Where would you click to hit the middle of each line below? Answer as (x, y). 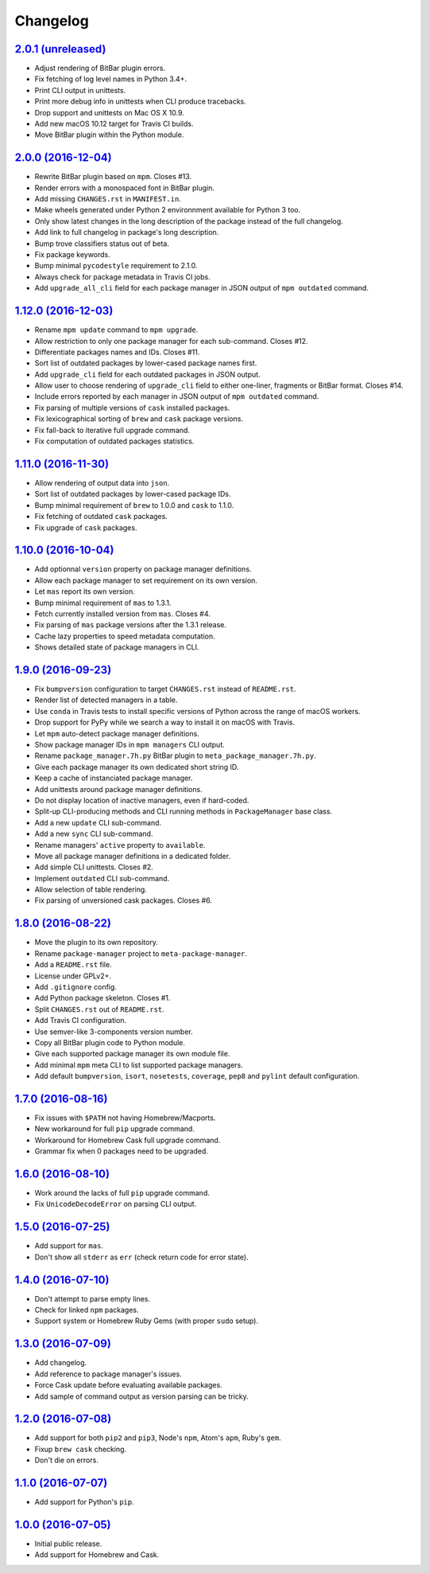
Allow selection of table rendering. (91, 890)
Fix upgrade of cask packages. (86, 527)
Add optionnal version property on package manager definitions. (143, 569)
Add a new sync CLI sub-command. (94, 834)
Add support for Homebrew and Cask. (97, 1555)
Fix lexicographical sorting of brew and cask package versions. (139, 419)
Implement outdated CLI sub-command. (102, 878)
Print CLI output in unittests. (80, 90)
